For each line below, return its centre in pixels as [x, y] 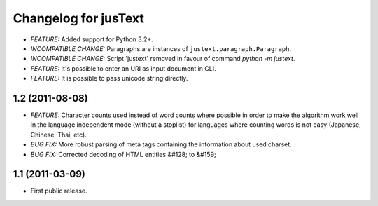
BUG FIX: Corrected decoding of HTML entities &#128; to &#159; [123, 154]
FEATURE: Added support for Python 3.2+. [92, 39]
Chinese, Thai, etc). [58, 135]
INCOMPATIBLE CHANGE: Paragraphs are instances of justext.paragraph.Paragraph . [161, 48]
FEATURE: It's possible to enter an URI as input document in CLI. [123, 68]
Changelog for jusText [79, 18]
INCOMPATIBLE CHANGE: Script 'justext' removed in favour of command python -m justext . [163, 59]
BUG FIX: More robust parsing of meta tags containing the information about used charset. [161, 144]
